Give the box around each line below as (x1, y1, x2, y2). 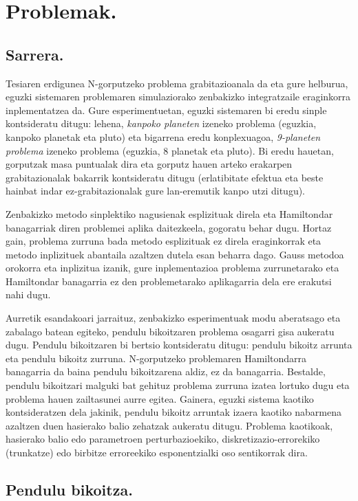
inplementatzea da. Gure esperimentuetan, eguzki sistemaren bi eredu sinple (6, 102, 327, 117)
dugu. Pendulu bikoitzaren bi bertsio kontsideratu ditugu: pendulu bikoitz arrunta (6, 337, 352, 352)
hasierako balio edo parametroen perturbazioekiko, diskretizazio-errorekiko (6, 432, 320, 446)
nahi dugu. (6, 287, 51, 302)
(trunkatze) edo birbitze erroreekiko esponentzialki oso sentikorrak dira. (6, 445, 308, 460)
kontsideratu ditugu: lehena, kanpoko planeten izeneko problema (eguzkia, (6, 116, 317, 131)
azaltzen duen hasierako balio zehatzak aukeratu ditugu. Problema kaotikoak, (6, 418, 333, 432)
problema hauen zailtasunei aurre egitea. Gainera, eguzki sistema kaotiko (6, 391, 314, 405)
